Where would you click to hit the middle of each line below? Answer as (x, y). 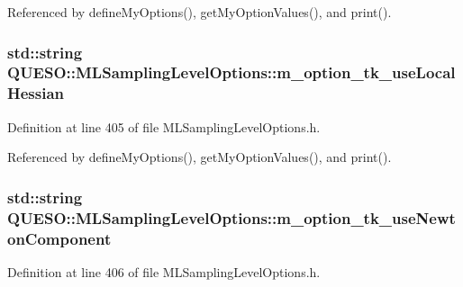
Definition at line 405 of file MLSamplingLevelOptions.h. (164, 126)
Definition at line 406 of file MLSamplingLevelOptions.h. (164, 271)
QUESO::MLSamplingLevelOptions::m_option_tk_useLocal (231, 72)
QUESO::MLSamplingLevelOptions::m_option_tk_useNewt (231, 217)
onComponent (59, 238)
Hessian (36, 93)
